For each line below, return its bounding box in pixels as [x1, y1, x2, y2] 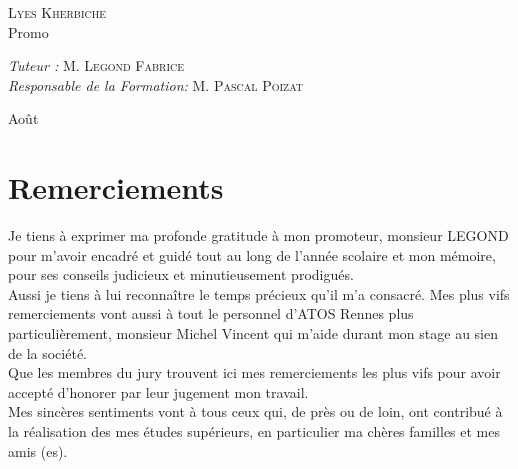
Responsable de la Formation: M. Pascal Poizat [8, 74, 304, 95]
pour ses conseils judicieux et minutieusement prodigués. [8, 264, 354, 285]
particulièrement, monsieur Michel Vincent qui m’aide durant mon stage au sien [8, 323, 498, 344]
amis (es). [8, 440, 68, 461]
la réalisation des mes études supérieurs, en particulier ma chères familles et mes [8, 421, 501, 442]
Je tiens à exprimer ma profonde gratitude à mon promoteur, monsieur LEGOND [8, 225, 509, 246]
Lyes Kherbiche [8, 2, 107, 22]
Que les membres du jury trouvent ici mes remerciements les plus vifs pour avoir [8, 362, 501, 383]
